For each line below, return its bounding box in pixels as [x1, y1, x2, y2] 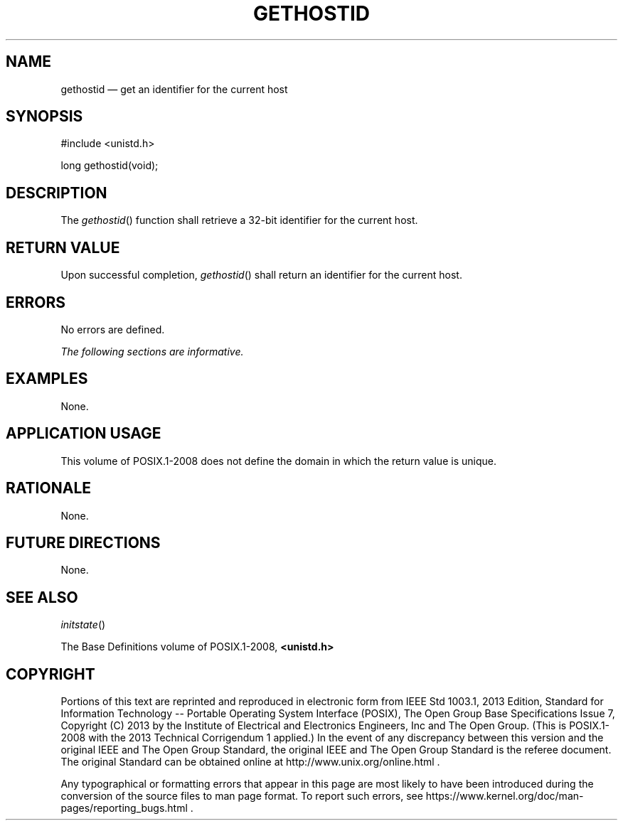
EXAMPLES [6, 370, 88, 388]
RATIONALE [6, 479, 92, 498]
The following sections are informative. [60, 345, 244, 358]
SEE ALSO [6, 588, 78, 606]
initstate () [60, 618, 106, 631]
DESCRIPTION [6, 183, 107, 202]
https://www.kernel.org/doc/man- [425, 790, 584, 803]
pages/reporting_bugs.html [60, 802, 188, 815]
